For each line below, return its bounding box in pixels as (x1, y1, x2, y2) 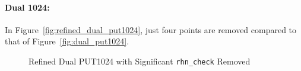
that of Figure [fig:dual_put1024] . (5, 35, 129, 47)
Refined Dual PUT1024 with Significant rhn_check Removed (28, 54, 251, 67)
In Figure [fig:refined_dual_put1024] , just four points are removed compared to (5, 23, 297, 35)
